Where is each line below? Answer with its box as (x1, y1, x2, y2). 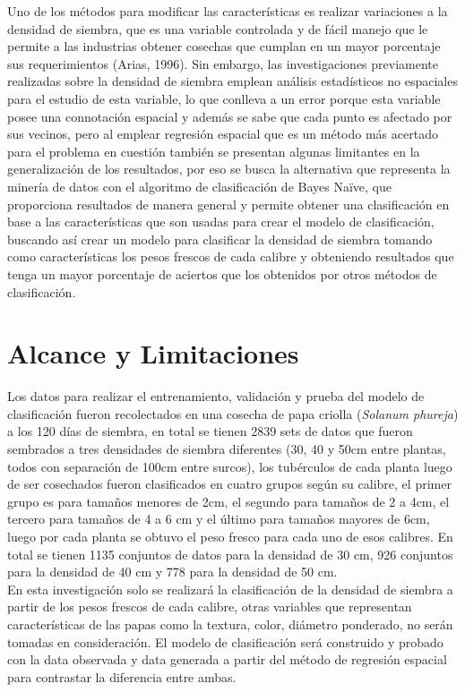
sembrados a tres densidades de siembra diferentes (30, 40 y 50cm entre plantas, (7, 440, 446, 457)
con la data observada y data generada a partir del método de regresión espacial (7, 650, 447, 669)
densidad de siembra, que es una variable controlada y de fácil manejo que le (7, 19, 428, 38)
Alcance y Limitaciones (7, 335, 299, 372)
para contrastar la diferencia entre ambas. (7, 667, 237, 686)
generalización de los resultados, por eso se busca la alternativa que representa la (7, 159, 451, 178)
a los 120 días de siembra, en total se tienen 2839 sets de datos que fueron (7, 422, 413, 440)
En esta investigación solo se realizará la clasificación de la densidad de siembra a (7, 579, 453, 598)
